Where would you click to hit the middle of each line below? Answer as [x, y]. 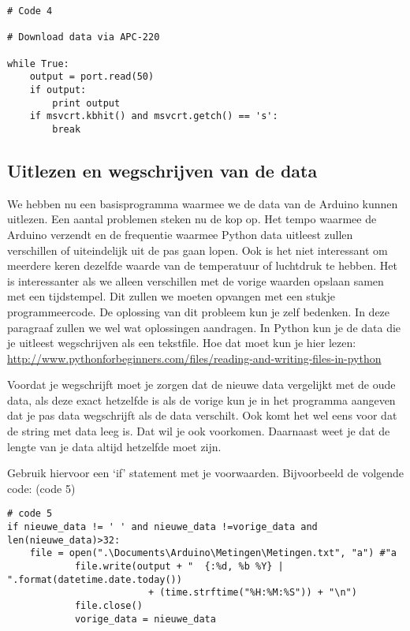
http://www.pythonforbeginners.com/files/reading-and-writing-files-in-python [194, 358]
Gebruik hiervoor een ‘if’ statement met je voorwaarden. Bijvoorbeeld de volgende [206, 473]
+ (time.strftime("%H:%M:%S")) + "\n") [252, 593]
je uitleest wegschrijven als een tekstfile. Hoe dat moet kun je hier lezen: [182, 343]
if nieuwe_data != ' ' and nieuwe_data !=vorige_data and [162, 527]
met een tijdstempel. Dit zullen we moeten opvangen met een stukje [171, 296]
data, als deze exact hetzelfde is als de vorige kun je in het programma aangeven [201, 400]
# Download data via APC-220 [84, 37]
